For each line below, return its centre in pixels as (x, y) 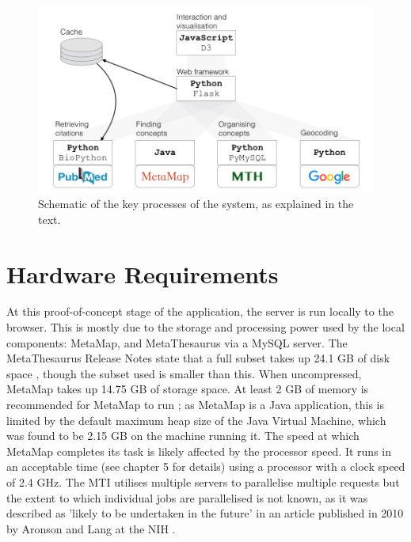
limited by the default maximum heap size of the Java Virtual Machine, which (196, 420)
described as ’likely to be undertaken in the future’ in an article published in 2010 (205, 513)
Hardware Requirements (143, 273)
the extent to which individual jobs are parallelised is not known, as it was (187, 497)
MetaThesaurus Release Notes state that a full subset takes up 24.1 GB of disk (198, 358)
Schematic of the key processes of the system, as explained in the (196, 204)
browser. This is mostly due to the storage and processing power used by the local (205, 327)
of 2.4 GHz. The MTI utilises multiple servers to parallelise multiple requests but (203, 481)
